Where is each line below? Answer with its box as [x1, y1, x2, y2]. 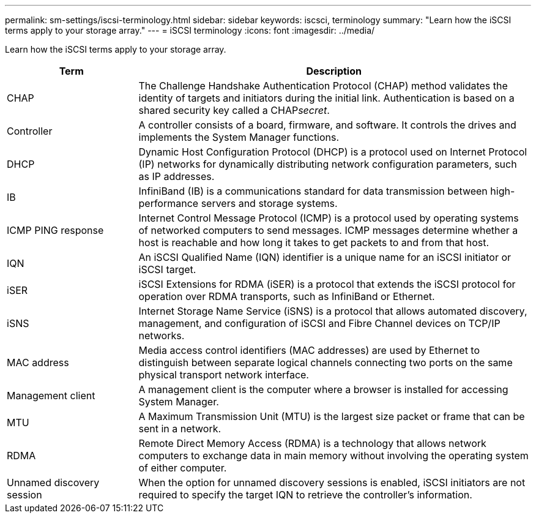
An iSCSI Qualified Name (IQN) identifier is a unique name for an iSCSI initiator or [138, 251, 512, 263]
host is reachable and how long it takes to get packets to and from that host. [138, 236, 489, 249]
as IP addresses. [138, 170, 215, 182]
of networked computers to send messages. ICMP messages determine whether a [138, 224, 518, 236]
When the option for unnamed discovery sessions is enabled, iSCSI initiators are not [138, 476, 526, 489]
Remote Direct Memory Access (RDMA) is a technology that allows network [138, 437, 486, 449]
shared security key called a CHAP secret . [138, 104, 330, 116]
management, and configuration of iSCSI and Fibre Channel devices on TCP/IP [138, 317, 501, 329]
